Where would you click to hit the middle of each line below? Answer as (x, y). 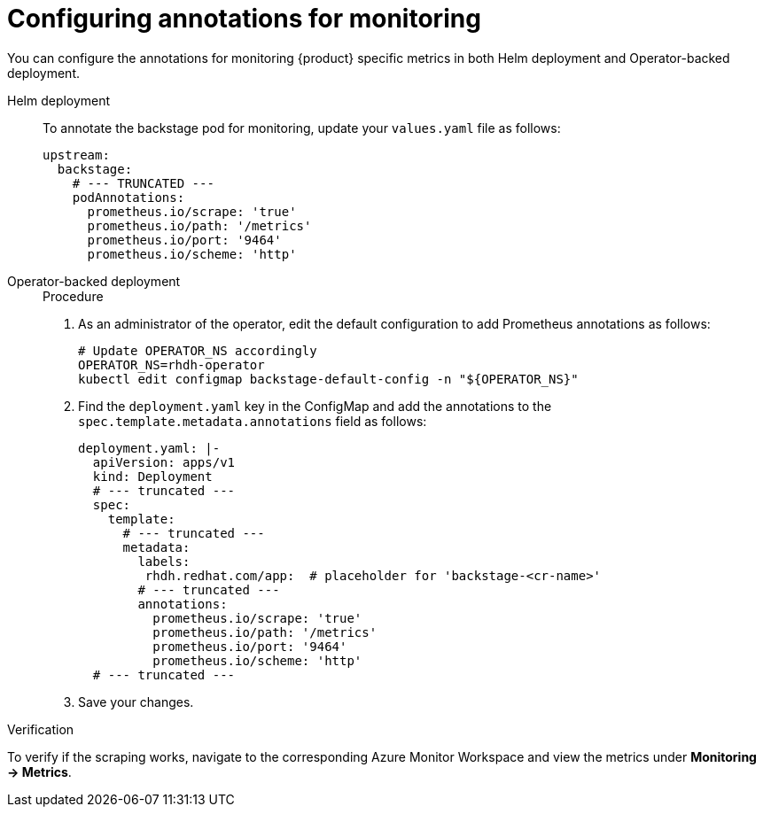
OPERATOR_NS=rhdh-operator (171, 364)
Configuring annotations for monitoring (244, 19)
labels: (164, 561)
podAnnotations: (128, 197)
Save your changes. (136, 702)
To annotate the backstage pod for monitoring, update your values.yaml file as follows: (302, 128)
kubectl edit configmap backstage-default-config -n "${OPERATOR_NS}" (328, 379)
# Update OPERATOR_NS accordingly (198, 350)
